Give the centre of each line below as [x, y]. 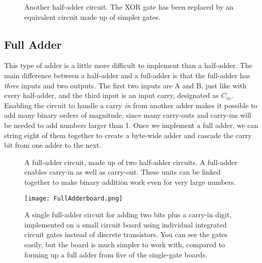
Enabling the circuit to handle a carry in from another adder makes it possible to [131, 105]
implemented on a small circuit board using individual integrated [126, 224]
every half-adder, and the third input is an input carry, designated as [111, 95]
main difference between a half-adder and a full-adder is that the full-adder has [127, 75]
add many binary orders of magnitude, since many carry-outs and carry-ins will [128, 115]
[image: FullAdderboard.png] [74, 198]
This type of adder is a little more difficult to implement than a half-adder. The [128, 65]
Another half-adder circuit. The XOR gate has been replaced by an [129, 7]
